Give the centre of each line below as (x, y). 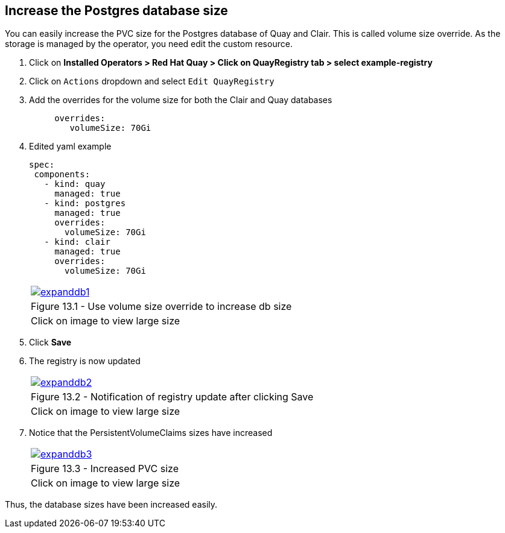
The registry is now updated (85, 361)
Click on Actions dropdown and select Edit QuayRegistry (152, 81)
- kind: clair (77, 242)
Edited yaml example (70, 147)
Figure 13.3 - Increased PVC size (105, 469)
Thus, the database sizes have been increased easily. (111, 505)
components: (62, 175)
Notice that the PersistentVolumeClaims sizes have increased (151, 433)
